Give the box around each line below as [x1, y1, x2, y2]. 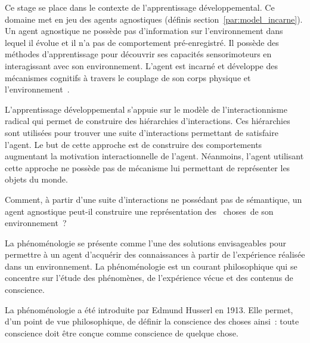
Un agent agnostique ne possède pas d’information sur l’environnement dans [5, 24, 283, 37]
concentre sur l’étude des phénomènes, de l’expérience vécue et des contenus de [5, 271, 293, 284]
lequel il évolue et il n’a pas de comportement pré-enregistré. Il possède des [5, 36, 279, 48]
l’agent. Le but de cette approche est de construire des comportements [5, 138, 262, 150]
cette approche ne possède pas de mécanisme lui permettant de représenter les [5, 161, 290, 174]
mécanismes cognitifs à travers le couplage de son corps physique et [5, 71, 251, 84]
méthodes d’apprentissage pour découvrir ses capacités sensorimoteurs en [5, 48, 272, 60]
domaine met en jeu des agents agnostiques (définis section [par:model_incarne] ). [5, 13, 303, 25]
